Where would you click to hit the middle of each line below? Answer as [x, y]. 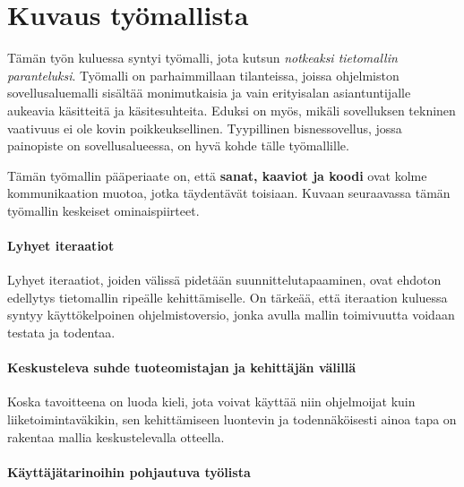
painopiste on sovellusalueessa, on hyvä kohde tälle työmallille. [178, 145]
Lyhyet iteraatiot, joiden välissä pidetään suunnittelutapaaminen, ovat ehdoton [224, 280]
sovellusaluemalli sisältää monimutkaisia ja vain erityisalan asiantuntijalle [209, 93]
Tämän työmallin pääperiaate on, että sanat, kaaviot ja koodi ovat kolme [217, 175]
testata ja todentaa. [61, 333]
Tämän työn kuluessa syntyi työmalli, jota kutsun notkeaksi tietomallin [202, 58]
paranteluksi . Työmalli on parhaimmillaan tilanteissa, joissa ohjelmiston [203, 75]
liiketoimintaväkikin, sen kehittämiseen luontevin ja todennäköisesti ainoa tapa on [232, 419]
